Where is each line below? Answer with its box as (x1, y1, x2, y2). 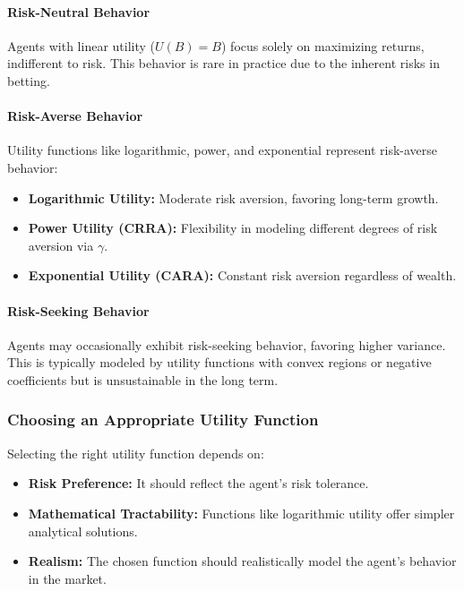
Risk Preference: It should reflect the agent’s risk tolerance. (28, 474, 369, 492)
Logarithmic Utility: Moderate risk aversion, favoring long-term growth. (28, 188, 439, 207)
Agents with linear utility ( (7, 36, 156, 55)
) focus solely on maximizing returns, (221, 36, 425, 55)
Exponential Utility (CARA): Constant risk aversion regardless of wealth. (28, 266, 457, 285)
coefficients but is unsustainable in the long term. (7, 370, 279, 389)
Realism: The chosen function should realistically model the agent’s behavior (28, 552, 457, 570)
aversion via (28, 236, 94, 254)
